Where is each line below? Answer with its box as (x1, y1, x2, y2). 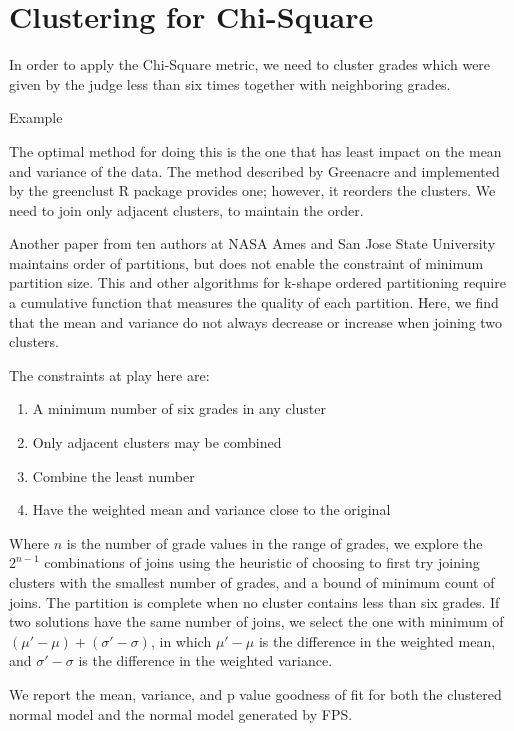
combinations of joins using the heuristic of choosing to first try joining (44, 552, 480, 573)
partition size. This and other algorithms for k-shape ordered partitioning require (9, 272, 506, 293)
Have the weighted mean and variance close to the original (32, 499, 391, 520)
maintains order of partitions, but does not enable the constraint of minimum (9, 252, 484, 273)
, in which (150, 630, 212, 651)
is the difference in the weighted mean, (258, 630, 496, 651)
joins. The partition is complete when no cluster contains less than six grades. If (9, 591, 500, 612)
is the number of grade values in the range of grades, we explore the (66, 532, 483, 553)
